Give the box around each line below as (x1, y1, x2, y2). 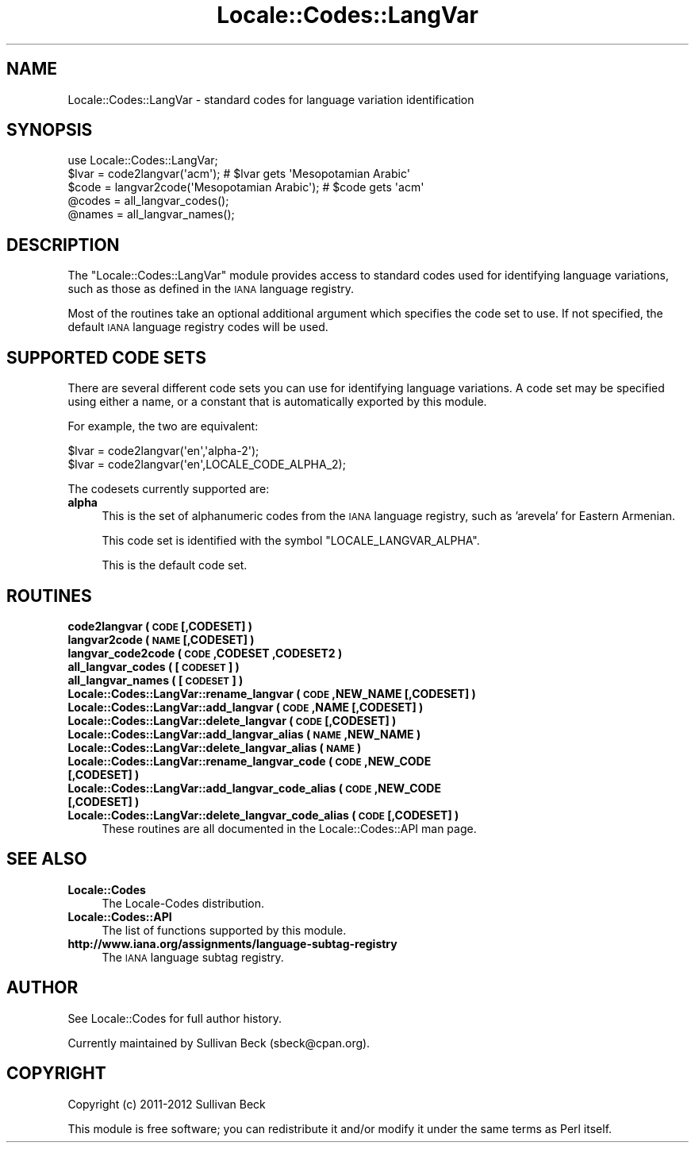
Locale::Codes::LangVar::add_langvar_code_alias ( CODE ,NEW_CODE (67, 781, 441, 795)
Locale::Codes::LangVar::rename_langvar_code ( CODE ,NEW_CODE (67, 754, 432, 768)
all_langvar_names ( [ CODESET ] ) (67, 673, 244, 687)
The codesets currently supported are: (67, 482, 270, 496)
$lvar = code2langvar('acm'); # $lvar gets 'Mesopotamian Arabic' (67, 167, 410, 181)
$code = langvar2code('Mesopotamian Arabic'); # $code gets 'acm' (67, 180, 424, 195)
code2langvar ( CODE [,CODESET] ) (67, 619, 253, 633)
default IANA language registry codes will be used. (67, 320, 328, 334)
